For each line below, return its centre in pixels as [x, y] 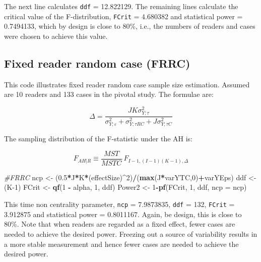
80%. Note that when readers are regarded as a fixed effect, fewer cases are [120, 224]
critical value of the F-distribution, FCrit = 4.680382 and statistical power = [123, 16]
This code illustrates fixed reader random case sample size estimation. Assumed [127, 84]
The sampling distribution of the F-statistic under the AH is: [99, 139]
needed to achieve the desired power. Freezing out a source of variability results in [131, 233]
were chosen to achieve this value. [56, 36]
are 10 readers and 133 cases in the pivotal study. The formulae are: [109, 94]
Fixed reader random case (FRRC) [97, 63]
